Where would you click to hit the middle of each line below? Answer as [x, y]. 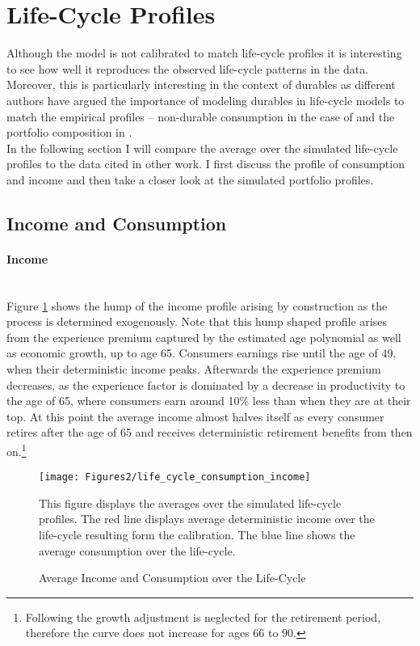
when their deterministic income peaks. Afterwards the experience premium [194, 369]
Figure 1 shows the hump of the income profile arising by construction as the [197, 305]
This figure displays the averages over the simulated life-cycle [190, 502]
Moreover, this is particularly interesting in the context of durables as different [201, 84]
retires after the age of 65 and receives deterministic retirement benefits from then [210, 432]
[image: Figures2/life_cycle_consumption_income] [175, 477]
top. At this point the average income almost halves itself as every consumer [195, 416]
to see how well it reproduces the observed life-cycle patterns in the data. [188, 68]
